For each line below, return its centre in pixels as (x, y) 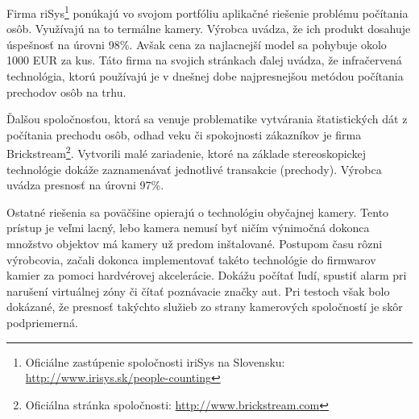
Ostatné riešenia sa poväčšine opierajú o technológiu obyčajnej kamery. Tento (198, 212)
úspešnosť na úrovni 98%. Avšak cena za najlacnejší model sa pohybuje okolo (197, 44)
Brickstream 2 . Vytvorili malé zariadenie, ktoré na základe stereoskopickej (186, 152)
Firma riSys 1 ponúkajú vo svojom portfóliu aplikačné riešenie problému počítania (207, 12)
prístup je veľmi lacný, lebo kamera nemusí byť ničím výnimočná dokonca (188, 228)
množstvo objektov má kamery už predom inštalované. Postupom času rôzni (195, 244)
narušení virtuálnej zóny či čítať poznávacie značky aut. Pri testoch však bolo (198, 290)
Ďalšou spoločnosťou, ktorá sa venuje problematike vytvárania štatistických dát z (207, 119)
